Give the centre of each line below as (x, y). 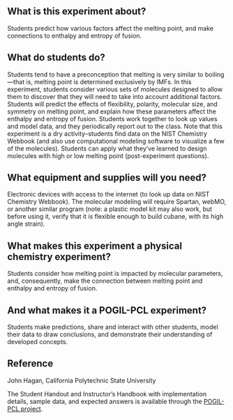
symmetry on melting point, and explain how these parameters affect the (112, 111)
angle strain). (26, 224)
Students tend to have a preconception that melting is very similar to (105, 74)
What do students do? (57, 57)
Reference (30, 364)
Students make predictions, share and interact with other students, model (113, 327)
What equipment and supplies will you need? (107, 178)
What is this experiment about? (77, 11)
